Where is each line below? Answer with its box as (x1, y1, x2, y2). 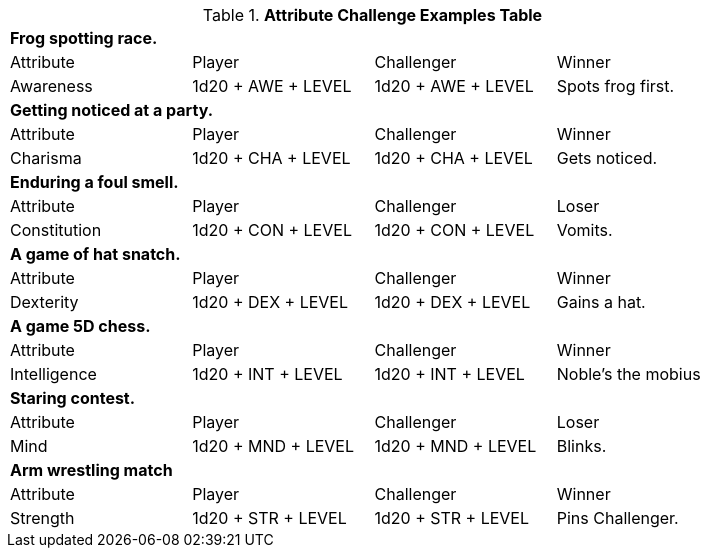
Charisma (10, 148, 82, 168)
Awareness (10, 76, 93, 96)
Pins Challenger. (556, 508, 679, 528)
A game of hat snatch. (10, 244, 181, 264)
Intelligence (10, 364, 97, 384)
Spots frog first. (556, 76, 675, 96)
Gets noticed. (556, 148, 658, 168)
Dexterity (10, 292, 79, 312)
